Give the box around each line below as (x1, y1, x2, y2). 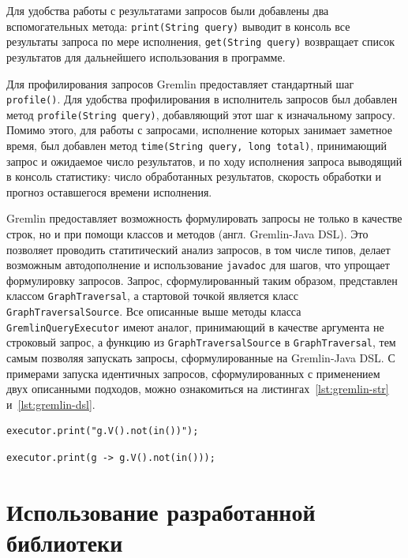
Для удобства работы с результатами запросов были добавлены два (6, 2, 329, 18)
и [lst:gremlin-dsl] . (6, 395, 95, 412)
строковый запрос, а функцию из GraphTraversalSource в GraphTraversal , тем (6, 334, 396, 350)
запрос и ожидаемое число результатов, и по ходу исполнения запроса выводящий (6, 152, 402, 169)
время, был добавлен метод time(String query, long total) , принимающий (6, 137, 387, 153)
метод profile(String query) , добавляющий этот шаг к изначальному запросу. (6, 106, 395, 122)
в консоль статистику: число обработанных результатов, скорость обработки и (6, 168, 382, 185)
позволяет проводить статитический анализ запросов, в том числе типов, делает (6, 241, 391, 257)
